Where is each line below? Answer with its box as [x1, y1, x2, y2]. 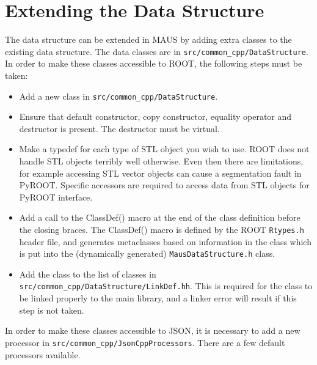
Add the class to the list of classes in [19, 267, 156, 280]
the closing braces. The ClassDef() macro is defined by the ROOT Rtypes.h [19, 223, 304, 235]
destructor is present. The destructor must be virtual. [19, 122, 220, 135]
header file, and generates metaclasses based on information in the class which [19, 235, 312, 248]
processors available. [5, 348, 81, 361]
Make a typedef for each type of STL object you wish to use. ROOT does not [19, 142, 310, 155]
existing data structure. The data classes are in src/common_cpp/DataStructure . [5, 45, 308, 57]
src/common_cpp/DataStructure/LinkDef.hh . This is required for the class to [19, 279, 313, 292]
